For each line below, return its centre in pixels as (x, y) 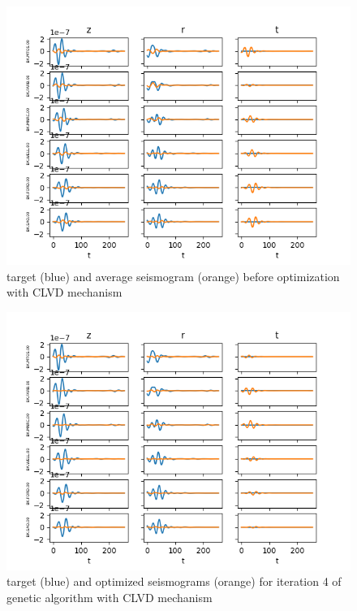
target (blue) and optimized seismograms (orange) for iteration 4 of (174, 581)
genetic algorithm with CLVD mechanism (110, 597)
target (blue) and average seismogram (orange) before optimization (173, 276)
